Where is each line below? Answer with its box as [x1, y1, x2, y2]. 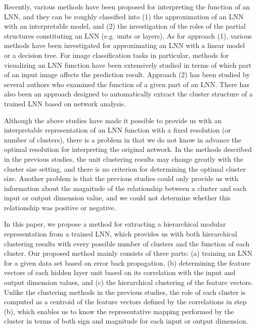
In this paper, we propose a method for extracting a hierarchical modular [4, 219, 226, 229]
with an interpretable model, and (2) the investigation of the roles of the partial [4, 21, 246, 31]
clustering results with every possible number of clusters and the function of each [4, 238, 250, 248]
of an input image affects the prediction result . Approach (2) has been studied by [4, 69, 250, 80]
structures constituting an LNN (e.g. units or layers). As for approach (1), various [4, 30, 252, 41]
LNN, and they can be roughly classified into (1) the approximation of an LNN [4, 11, 244, 21]
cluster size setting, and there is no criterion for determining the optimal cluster [4, 163, 246, 174]
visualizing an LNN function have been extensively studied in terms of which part [4, 59, 252, 70]
